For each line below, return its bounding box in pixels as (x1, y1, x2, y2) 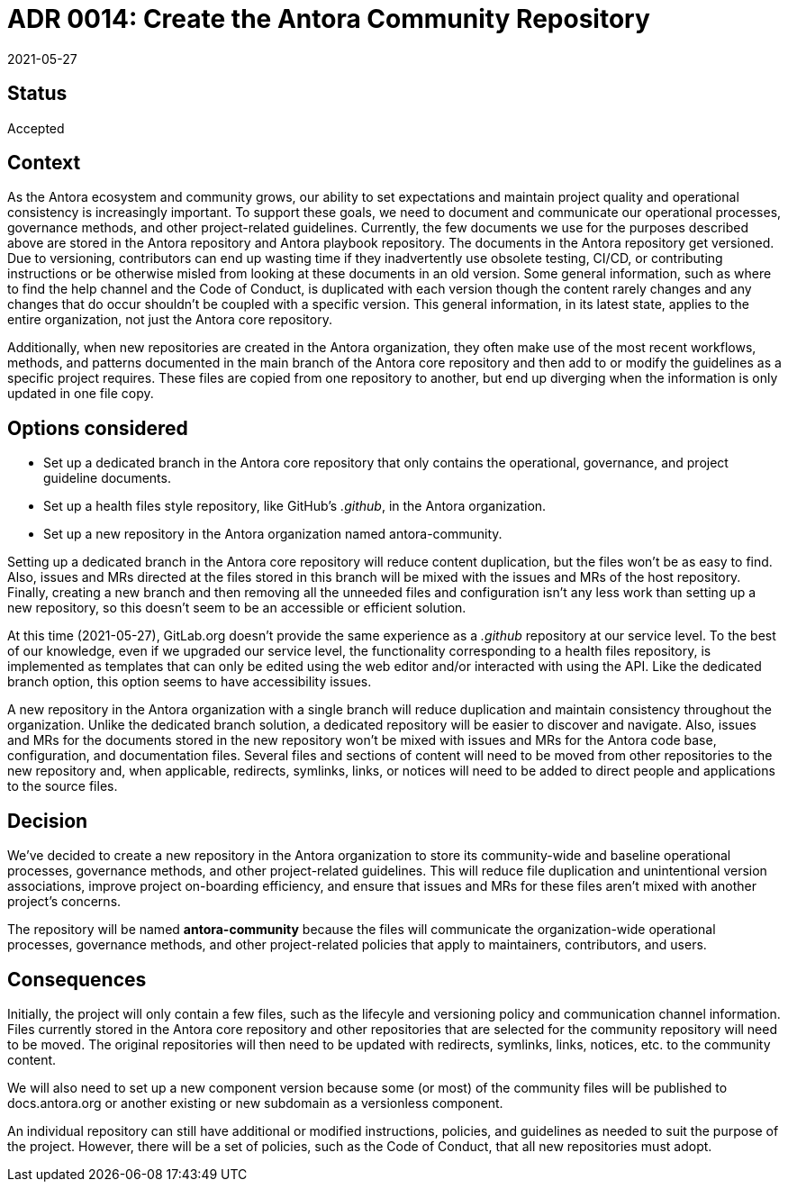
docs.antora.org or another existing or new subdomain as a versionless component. (7, 1094, 503, 1111)
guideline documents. (43, 470, 171, 486)
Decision (7, 809, 88, 832)
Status (7, 82, 68, 105)
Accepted (7, 120, 65, 136)
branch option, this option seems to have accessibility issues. (7, 674, 372, 690)
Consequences (7, 967, 147, 991)
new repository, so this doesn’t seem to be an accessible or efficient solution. (7, 600, 466, 616)
